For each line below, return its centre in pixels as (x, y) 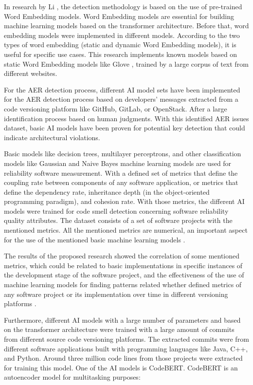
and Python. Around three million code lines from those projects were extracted (123, 358)
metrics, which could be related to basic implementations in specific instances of (123, 265)
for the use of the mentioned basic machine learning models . (95, 239)
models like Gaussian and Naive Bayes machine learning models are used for (118, 163)
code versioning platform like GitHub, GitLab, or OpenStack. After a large (116, 108)
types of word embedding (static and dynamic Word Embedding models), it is (120, 45)
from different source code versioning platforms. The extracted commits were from (126, 339)
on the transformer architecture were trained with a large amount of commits (119, 329)
